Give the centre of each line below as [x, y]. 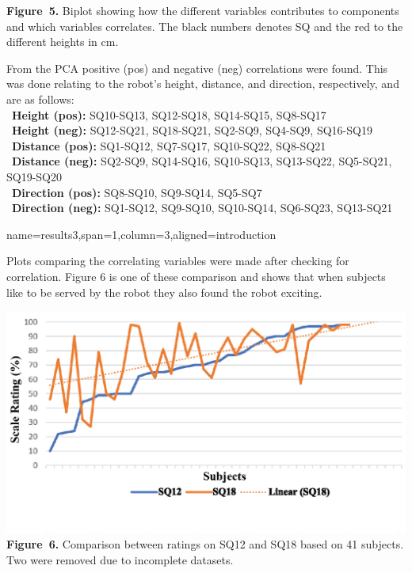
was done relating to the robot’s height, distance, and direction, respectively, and [203, 83]
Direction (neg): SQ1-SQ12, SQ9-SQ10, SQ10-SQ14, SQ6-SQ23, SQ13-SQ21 [202, 208]
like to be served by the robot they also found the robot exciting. [164, 292]
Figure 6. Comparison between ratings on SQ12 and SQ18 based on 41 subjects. [205, 544]
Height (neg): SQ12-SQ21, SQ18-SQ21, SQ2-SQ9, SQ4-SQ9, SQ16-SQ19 [192, 130]
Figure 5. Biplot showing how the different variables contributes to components [203, 10]
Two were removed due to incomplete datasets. [120, 559]
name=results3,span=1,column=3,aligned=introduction [141, 234]
